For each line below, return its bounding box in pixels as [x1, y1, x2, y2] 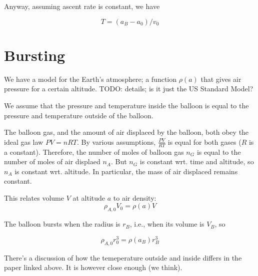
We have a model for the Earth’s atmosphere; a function [4, 73, 177, 84]
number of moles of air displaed [4, 156, 100, 167]
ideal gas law [4, 136, 43, 147]
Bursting [4, 44, 65, 65]
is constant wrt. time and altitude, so [139, 156, 254, 167]
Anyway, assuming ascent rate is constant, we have [4, 1, 160, 11]
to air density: [113, 192, 156, 203]
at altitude [72, 192, 105, 203]
